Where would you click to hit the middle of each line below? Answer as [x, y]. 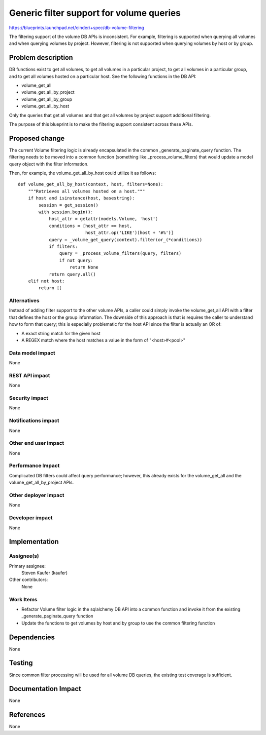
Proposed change [37, 138]
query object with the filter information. [49, 164]
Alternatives [24, 301]
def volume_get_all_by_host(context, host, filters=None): [91, 184]
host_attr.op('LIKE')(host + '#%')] [130, 233]
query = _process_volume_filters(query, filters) [120, 253]
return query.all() [72, 274]
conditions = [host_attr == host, [91, 226]
